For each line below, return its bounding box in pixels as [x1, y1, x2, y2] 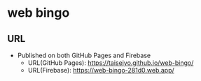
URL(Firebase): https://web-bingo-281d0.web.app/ [27, 66, 175, 74]
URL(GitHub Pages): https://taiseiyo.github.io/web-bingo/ [27, 59, 194, 67]
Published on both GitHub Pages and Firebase [17, 51, 151, 59]
